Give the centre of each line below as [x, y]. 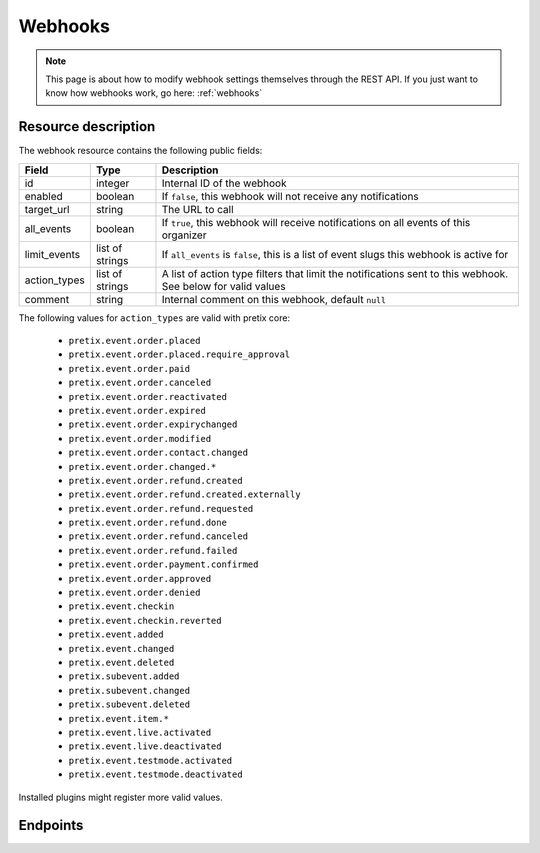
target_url [47, 209]
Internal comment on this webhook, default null [274, 299]
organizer [184, 235]
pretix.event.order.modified [140, 438]
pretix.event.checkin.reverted [145, 620]
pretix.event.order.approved [140, 578]
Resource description [87, 126]
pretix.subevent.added [124, 676]
